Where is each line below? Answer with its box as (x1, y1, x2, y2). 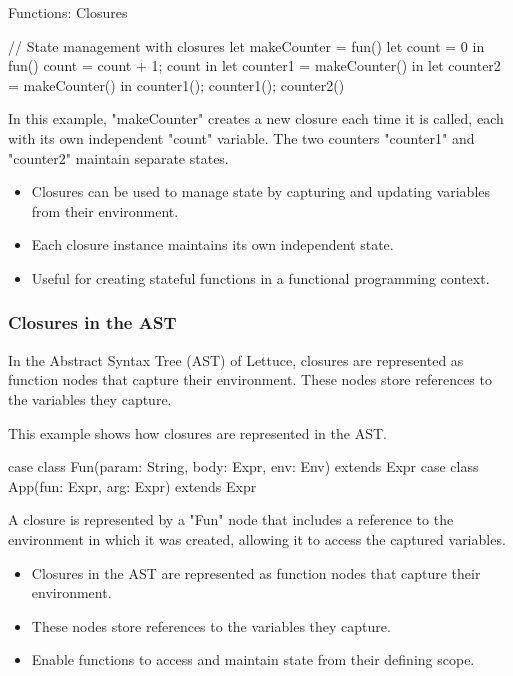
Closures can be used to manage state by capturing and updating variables (31, 181, 491, 202)
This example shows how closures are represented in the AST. (8, 422, 387, 443)
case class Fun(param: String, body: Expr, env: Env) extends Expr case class (8, 456, 479, 477)
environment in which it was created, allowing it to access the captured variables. (8, 528, 506, 549)
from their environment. (31, 200, 179, 221)
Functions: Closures (8, 2, 128, 22)
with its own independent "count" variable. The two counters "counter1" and (8, 127, 475, 148)
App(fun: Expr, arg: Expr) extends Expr (8, 475, 257, 496)
